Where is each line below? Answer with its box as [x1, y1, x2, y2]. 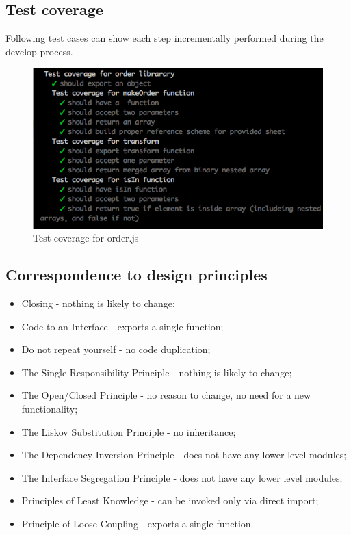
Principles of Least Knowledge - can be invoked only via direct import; [21, 493, 319, 508]
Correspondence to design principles [5, 264, 268, 285]
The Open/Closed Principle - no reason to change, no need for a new [21, 388, 311, 402]
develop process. [5, 44, 73, 58]
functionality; [21, 402, 78, 416]
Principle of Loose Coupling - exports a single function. [21, 516, 254, 530]
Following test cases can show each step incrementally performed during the [5, 31, 324, 45]
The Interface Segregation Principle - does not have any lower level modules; [21, 470, 343, 484]
